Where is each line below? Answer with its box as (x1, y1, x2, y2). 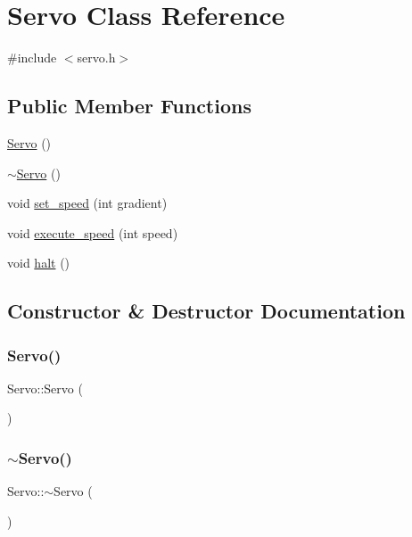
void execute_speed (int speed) (7, 223, 178, 242)
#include (7, 48, 57, 67)
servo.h (77, 48, 116, 67)
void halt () (7, 253, 70, 272)
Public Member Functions (7, 92, 251, 120)
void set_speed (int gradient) (7, 194, 168, 212)
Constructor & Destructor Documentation (7, 297, 406, 325)
